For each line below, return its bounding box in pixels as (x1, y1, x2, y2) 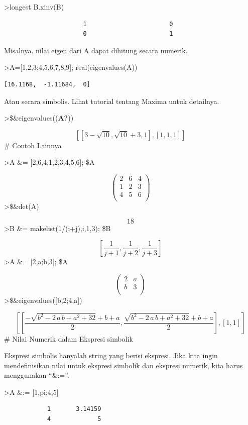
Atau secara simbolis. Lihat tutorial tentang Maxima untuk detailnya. (4, 95, 219, 106)
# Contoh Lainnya (4, 140, 62, 150)
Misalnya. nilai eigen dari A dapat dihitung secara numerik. (4, 45, 188, 55)
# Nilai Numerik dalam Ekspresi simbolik (4, 333, 133, 344)
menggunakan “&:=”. (4, 370, 69, 380)
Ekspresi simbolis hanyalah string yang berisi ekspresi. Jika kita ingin (4, 350, 218, 361)
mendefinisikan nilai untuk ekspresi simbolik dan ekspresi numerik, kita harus (4, 360, 243, 370)
